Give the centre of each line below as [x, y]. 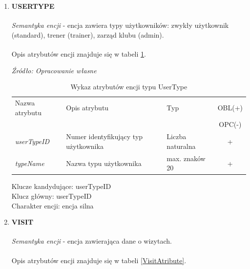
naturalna [181, 146]
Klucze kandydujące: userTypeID [61, 186]
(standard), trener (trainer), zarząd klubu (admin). [88, 34]
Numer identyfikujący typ [104, 136]
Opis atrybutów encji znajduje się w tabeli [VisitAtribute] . [99, 260]
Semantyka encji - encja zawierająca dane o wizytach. [92, 241]
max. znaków [186, 158]
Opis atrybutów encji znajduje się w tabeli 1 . [79, 53]
